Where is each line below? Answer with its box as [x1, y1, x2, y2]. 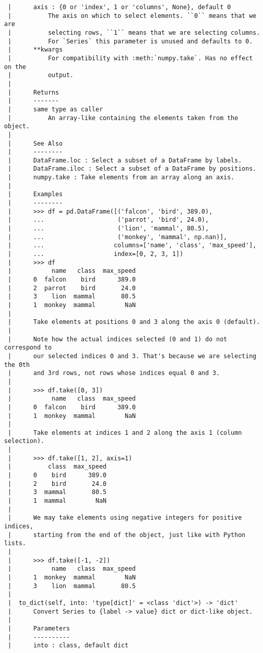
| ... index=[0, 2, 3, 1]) [8, 250, 183, 258]
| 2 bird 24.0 [8, 480, 107, 487]
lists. [4, 540, 26, 547]
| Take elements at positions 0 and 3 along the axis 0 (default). [8, 318, 260, 326]
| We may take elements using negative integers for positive [8, 514, 242, 522]
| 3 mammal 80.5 [8, 488, 107, 496]
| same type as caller [8, 105, 103, 113]
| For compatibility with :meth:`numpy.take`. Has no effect [8, 54, 253, 62]
